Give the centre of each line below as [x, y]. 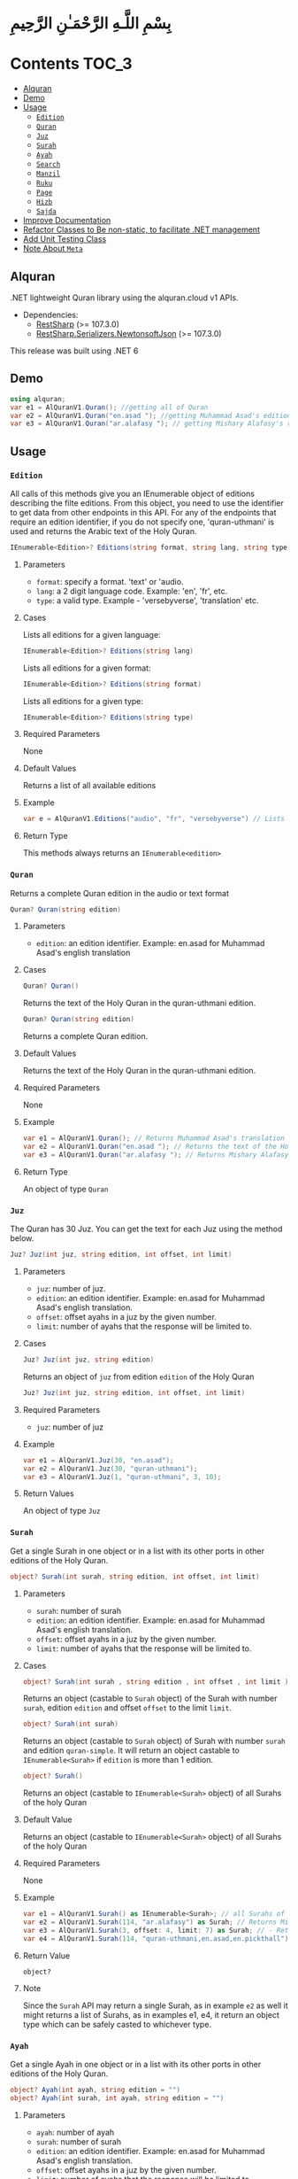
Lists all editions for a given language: [92, 634]
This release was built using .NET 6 [74, 351]
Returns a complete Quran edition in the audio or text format [119, 893]
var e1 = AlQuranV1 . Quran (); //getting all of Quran [109, 407]
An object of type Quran [65, 1189]
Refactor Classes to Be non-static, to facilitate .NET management [141, 229]
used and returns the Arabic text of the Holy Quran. [103, 531]
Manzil [48, 174]
